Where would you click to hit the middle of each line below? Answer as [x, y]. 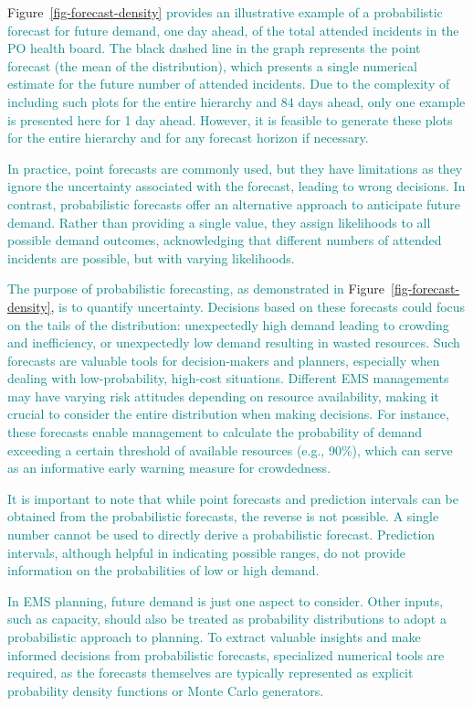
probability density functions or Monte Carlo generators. [166, 690]
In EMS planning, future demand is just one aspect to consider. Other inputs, [226, 600]
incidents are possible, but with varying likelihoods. [151, 257]
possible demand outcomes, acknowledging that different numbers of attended [225, 240]
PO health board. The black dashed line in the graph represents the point [214, 48]
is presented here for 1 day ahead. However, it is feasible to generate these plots [230, 119]
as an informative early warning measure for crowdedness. [169, 468]
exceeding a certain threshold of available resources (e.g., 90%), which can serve [230, 449]
